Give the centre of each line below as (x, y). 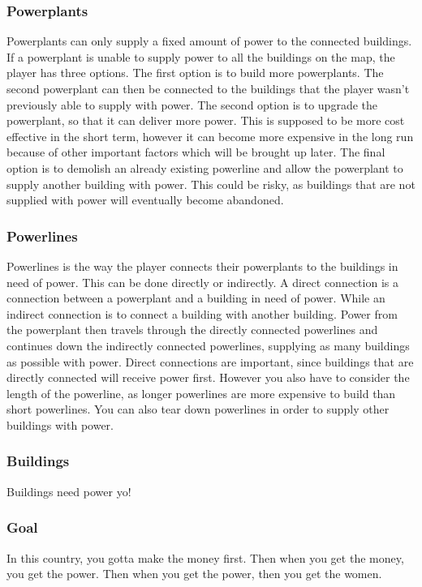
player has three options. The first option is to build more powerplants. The (195, 73)
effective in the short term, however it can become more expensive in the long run (210, 136)
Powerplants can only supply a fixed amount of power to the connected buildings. (209, 41)
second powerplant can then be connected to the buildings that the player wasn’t (208, 88)
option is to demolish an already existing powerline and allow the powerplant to (205, 167)
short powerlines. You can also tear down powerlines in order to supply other (198, 409)
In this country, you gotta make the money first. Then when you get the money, (205, 557)
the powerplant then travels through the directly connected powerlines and (192, 330)
